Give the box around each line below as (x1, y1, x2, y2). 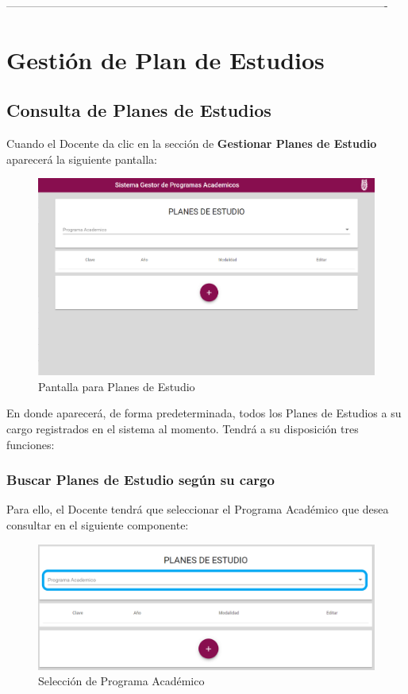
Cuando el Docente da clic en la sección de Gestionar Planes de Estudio (6, 135, 377, 152)
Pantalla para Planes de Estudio (38, 378, 195, 394)
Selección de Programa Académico (38, 673, 205, 689)
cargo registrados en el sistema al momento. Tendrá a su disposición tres (6, 420, 359, 436)
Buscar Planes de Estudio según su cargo (6, 470, 275, 490)
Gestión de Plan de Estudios (6, 43, 325, 76)
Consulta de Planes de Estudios (6, 98, 271, 122)
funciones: (6, 436, 55, 452)
